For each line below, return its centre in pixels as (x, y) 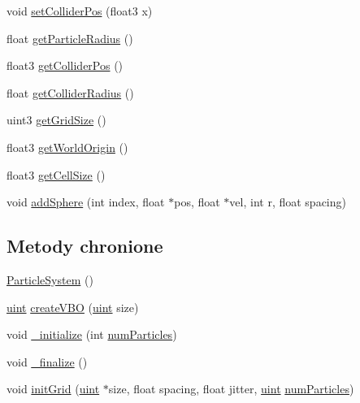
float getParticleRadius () (70, 38)
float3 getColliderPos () (65, 65)
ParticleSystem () (50, 279)
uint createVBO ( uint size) (73, 307)
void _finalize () (47, 361)
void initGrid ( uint (53, 389)
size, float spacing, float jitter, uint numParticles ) (231, 389)
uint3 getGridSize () (56, 120)
